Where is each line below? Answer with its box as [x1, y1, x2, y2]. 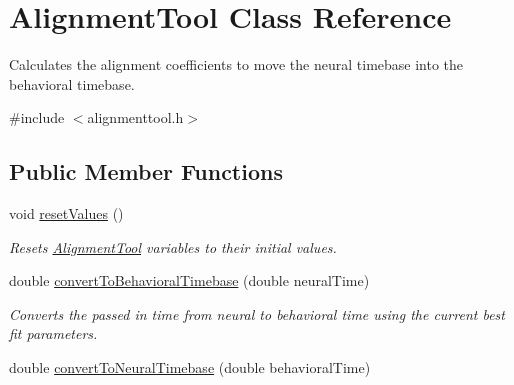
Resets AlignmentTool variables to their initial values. [9, 236, 337, 257]
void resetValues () [9, 203, 124, 224]
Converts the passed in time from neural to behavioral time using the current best [9, 303, 505, 324]
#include [9, 107, 65, 128]
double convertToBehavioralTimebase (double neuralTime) [9, 270, 370, 291]
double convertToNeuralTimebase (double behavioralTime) [9, 357, 371, 378]
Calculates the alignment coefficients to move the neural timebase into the [9, 54, 464, 75]
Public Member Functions [9, 156, 283, 187]
